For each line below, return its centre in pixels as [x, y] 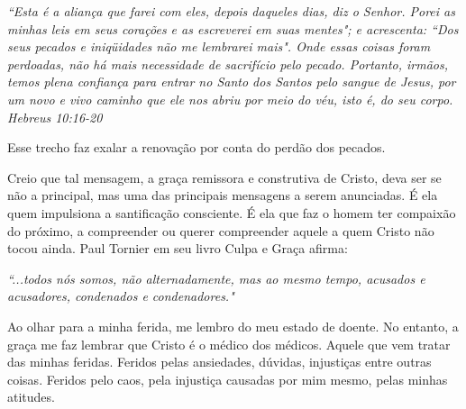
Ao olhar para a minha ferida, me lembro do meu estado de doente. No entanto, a [233, 326]
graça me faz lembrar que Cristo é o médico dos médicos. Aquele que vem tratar [229, 344]
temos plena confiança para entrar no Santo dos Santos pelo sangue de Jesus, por [232, 82]
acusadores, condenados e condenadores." [121, 296]
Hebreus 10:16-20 [55, 117]
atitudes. [31, 397]
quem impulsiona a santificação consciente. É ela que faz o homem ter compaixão [232, 212]
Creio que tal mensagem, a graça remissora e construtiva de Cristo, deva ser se [224, 177]
